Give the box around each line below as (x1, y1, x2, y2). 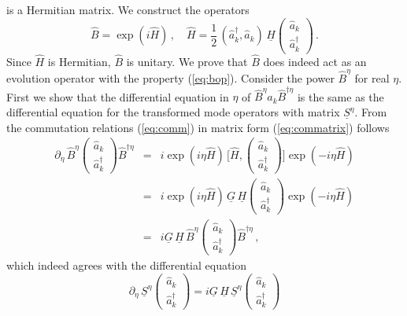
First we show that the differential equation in (6, 88, 229, 105)
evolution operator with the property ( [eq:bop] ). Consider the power (6, 70, 335, 86)
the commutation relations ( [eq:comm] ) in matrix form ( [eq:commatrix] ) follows (6, 119, 390, 135)
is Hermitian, (47, 53, 111, 69)
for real (354, 70, 390, 86)
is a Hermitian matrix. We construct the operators (6, 2, 250, 17)
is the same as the (297, 88, 384, 105)
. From (354, 104, 387, 120)
